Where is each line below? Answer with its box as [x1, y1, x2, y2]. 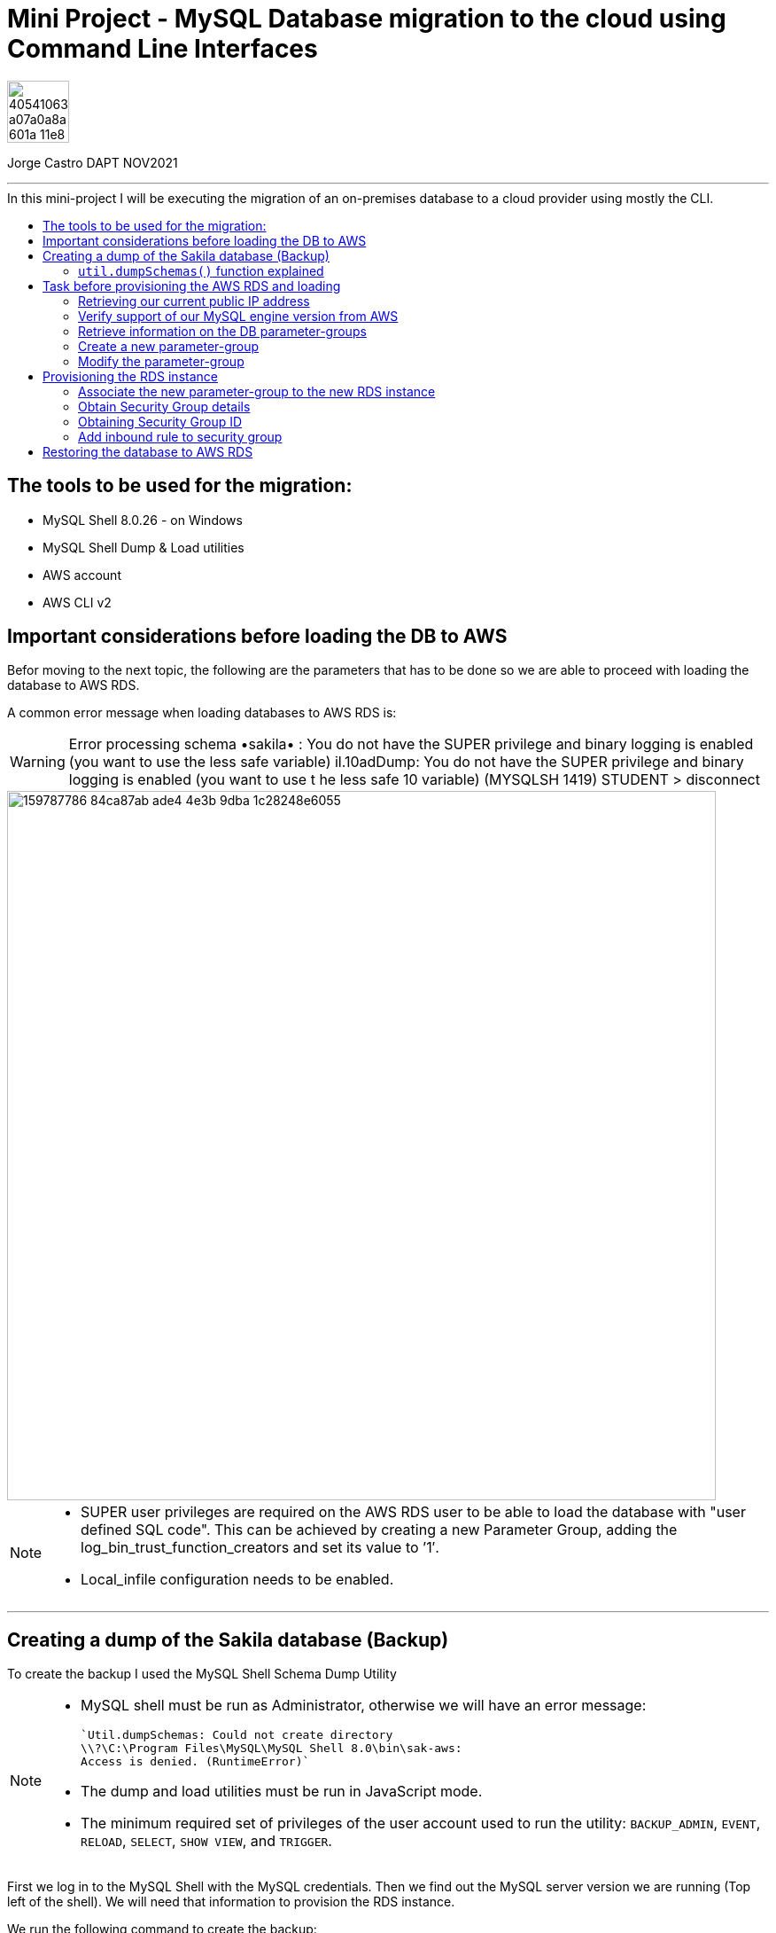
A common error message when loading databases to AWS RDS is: [7, 705, 397, 721]
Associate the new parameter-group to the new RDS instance [78, 383, 436, 399]
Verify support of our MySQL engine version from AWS [78, 308, 399, 324]
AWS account [43, 567, 121, 583]
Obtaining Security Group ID [78, 413, 243, 429]
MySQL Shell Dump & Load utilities [43, 539, 244, 555]
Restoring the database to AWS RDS [43, 443, 253, 459]
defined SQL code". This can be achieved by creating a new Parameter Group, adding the [81, 1521, 678, 1539]
